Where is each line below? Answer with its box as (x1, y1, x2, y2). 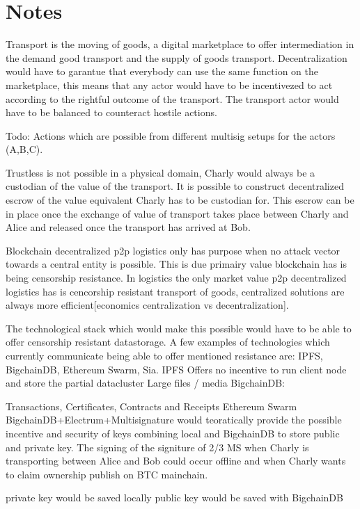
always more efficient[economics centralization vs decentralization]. (6, 298, 289, 312)
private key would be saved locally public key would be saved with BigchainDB (6, 490, 343, 505)
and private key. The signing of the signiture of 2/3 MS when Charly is (6, 439, 309, 454)
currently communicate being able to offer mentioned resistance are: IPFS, (6, 348, 323, 362)
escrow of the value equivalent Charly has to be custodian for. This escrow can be (6, 193, 354, 207)
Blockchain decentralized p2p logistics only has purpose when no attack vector (6, 243, 341, 257)
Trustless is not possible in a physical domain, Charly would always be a (6, 165, 315, 179)
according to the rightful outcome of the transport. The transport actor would (6, 91, 339, 106)
